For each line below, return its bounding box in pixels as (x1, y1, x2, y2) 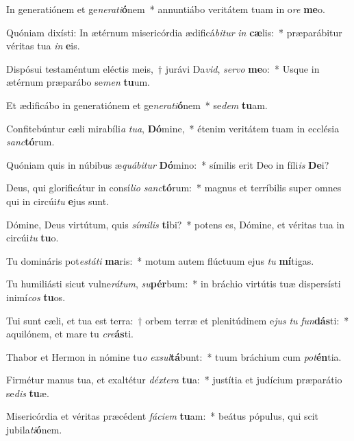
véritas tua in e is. (6, 38, 80, 53)
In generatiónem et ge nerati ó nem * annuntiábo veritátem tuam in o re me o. (6, 2, 325, 16)
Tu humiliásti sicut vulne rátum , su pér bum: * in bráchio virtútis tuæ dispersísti (6, 276, 341, 291)
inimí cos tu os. (6, 289, 66, 304)
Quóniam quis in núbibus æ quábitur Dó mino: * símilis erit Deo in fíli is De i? (6, 157, 329, 171)
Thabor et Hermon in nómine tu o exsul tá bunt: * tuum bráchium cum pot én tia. (6, 349, 342, 363)
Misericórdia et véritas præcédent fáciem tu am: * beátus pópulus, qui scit (6, 409, 319, 423)
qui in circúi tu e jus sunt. (6, 193, 110, 208)
